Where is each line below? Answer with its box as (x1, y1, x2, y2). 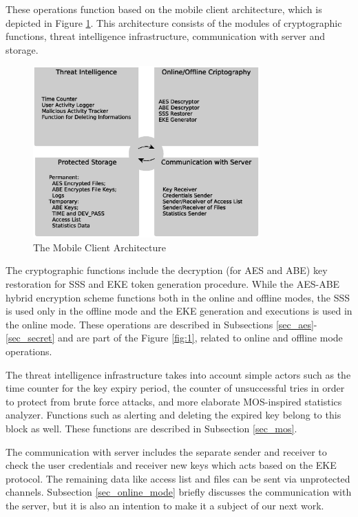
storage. (6, 42, 39, 56)
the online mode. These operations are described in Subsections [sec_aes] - (6, 317, 317, 331)
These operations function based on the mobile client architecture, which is (6, 2, 322, 16)
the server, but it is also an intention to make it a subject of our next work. (6, 498, 324, 512)
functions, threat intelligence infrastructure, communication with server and (6, 29, 326, 43)
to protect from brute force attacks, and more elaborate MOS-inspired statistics (6, 394, 342, 408)
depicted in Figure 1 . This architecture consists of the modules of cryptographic (6, 15, 342, 30)
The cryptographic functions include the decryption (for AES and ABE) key (6, 263, 328, 277)
